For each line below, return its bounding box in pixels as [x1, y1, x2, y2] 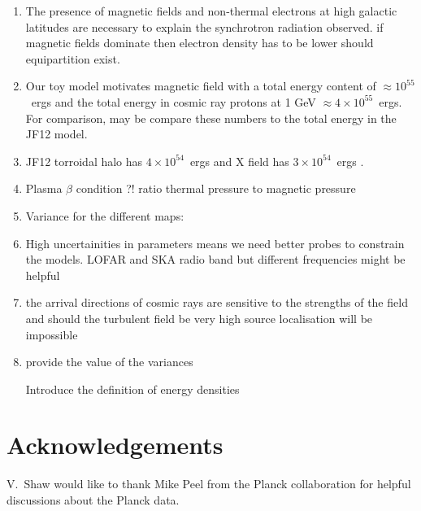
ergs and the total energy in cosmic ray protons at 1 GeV [31, 93, 316, 110]
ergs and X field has [189, 152, 289, 169]
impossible [25, 325, 78, 343]
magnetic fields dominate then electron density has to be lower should [25, 34, 374, 51]
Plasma [25, 180, 63, 197]
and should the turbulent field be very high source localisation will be [25, 309, 373, 326]
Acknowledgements [7, 428, 224, 461]
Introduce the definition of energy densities [25, 380, 240, 397]
